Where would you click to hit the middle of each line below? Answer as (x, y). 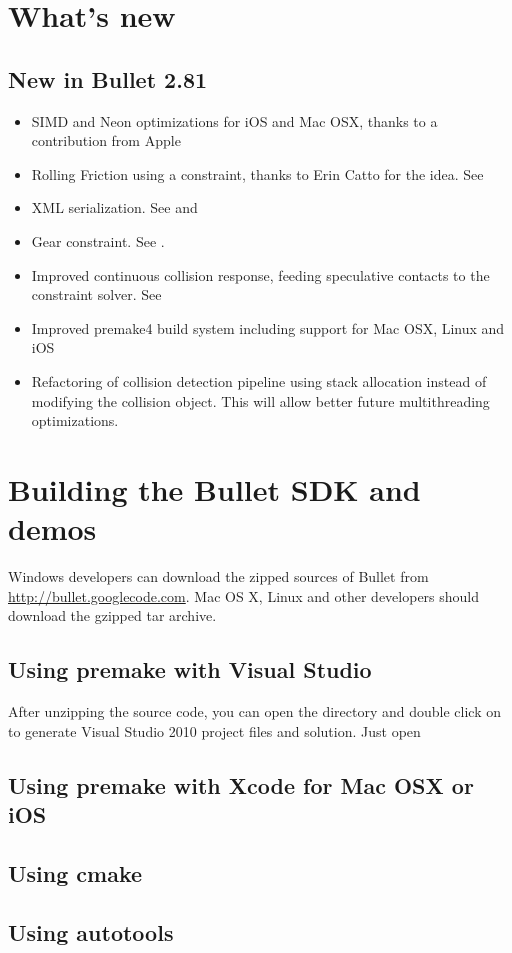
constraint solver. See (96, 294)
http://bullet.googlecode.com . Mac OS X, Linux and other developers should (244, 595)
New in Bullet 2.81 (108, 78)
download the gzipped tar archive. (112, 615)
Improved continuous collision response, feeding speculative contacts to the (260, 274)
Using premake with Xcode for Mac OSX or (241, 784)
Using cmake (75, 872)
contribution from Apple (106, 140)
